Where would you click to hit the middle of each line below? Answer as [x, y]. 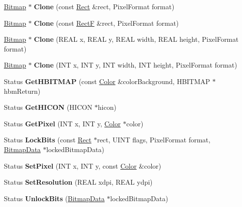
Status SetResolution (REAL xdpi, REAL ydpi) [78, 182]
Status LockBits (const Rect [48, 140]
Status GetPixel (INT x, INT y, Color [62, 123]
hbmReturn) [22, 91]
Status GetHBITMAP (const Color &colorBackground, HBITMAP [107, 81]
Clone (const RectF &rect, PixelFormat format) [106, 23]
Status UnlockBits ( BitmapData [54, 198]
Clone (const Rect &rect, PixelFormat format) [104, 6]
